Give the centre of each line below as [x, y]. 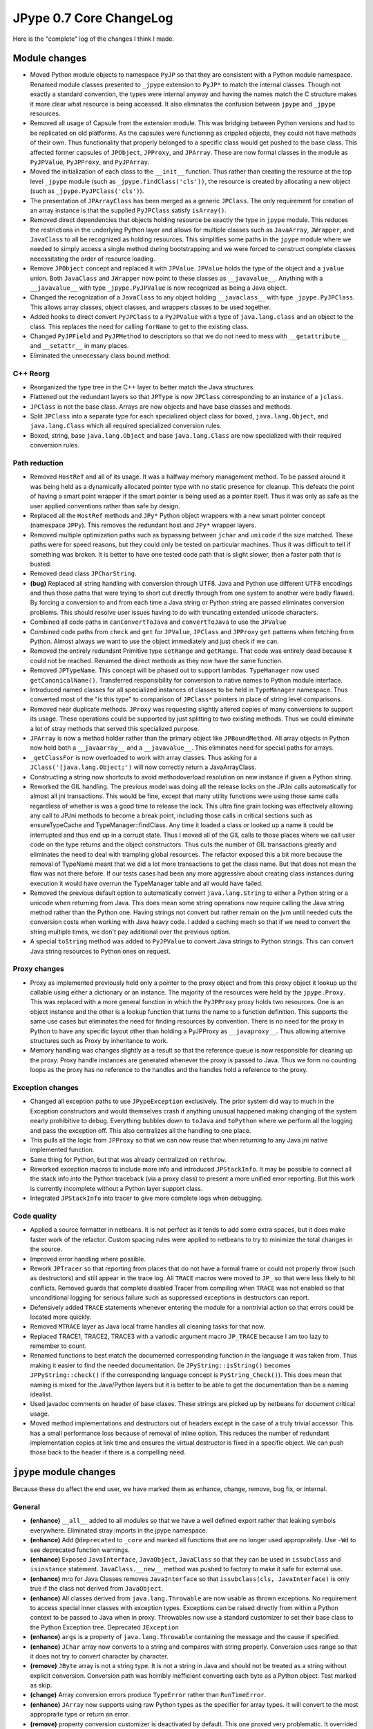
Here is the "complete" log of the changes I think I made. [94, 39]
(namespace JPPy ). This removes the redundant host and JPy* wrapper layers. [143, 525]
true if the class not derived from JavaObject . [97, 1589]
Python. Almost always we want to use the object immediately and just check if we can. [154, 641]
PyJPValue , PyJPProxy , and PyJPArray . [90, 162]
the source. [46, 1249]
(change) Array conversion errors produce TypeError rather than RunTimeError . [148, 1695]
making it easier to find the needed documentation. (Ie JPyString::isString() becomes [161, 1365]
